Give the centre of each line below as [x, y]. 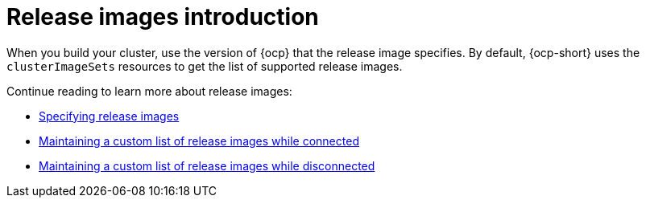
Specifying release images [109, 116]
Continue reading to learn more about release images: [149, 91]
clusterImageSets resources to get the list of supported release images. [205, 66]
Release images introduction [163, 17]
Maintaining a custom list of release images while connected [199, 141]
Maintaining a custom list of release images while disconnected [207, 165]
